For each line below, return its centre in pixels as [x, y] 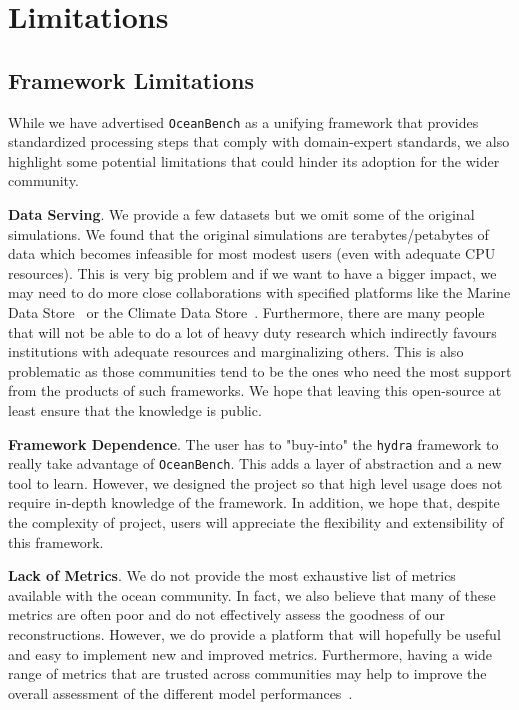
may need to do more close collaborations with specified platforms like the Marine [259, 292]
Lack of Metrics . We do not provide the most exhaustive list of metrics [232, 575]
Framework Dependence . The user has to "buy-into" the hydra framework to [253, 443]
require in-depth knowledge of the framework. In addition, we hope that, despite [254, 502]
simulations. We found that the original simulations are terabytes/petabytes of [248, 233]
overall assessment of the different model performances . [180, 692]
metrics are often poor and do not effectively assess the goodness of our [226, 614]
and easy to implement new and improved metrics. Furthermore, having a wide [250, 653]
